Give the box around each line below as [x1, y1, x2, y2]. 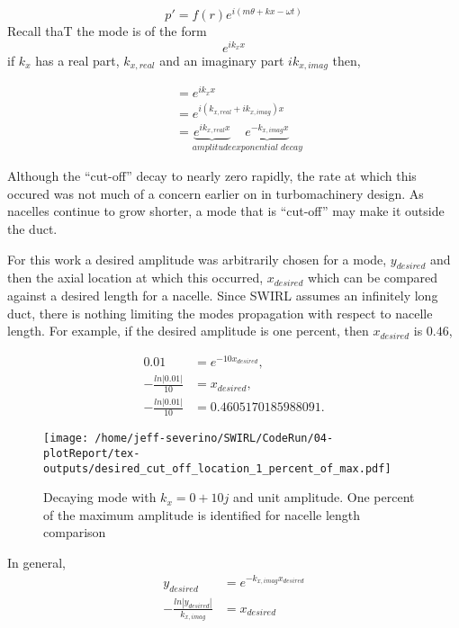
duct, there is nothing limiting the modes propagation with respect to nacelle [7, 303, 433, 322]
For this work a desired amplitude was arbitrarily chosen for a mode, [7, 249, 387, 268]
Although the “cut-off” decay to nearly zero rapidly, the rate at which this [7, 166, 417, 185]
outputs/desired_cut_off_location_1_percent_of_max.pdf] [43, 462, 391, 475]
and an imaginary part [159, 50, 284, 69]
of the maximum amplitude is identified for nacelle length [43, 505, 361, 524]
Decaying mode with [43, 488, 157, 507]
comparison [43, 523, 106, 542]
